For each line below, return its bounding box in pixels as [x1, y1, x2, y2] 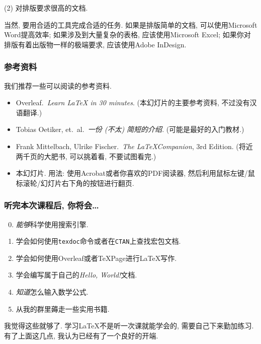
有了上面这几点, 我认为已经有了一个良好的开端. [4, 330, 158, 340]
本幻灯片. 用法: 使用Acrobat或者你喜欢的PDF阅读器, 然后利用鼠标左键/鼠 [16, 168, 255, 178]
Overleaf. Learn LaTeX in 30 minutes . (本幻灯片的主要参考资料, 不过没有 [16, 97, 250, 108]
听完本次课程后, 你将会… [4, 199, 99, 212]
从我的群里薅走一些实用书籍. [16, 303, 110, 314]
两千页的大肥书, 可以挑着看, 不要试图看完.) [16, 151, 156, 161]
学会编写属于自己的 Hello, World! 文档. [16, 269, 137, 280]
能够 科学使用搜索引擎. [16, 219, 89, 229]
